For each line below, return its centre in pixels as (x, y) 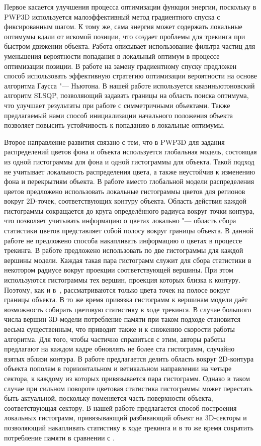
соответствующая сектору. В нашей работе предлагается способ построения (120, 408)
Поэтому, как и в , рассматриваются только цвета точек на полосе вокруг (117, 289)
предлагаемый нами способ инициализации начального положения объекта (118, 115)
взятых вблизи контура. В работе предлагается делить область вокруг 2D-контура (129, 358)
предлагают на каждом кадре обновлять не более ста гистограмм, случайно (119, 349)
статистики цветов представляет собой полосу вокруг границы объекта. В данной (129, 231)
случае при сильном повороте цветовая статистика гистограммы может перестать (128, 388)
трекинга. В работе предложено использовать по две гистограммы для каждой (124, 250)
